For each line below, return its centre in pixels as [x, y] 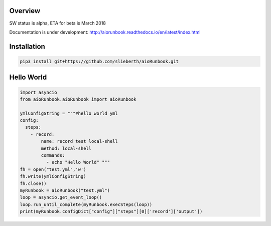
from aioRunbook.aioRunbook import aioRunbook [78, 99]
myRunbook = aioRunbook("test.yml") [65, 190]
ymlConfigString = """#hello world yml [69, 113]
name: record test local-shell [79, 141]
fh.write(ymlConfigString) [53, 176]
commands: [53, 156]
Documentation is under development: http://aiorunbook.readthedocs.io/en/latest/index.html [105, 32]
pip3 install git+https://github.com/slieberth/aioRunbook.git [99, 61]
